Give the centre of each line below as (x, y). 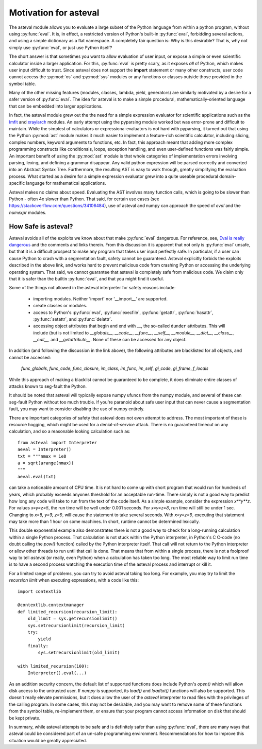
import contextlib (40, 591)
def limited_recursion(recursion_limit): (67, 612)
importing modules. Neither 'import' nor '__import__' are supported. (100, 298)
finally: (38, 646)
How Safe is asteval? (41, 226)
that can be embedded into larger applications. (56, 106)
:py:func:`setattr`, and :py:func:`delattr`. (73, 319)
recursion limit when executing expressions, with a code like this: (74, 580)
